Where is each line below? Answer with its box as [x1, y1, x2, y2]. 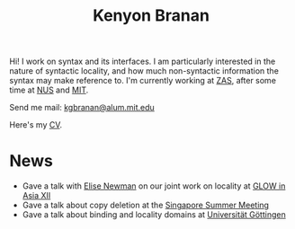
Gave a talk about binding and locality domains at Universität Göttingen [22, 209, 286, 220]
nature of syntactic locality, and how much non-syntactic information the [9, 66, 279, 76]
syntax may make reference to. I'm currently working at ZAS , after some [9, 75, 277, 86]
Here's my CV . [9, 119, 63, 130]
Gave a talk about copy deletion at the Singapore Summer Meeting [22, 199, 270, 211]
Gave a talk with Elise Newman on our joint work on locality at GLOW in [22, 181, 286, 191]
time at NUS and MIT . [9, 84, 89, 95]
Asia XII [22, 190, 51, 201]
